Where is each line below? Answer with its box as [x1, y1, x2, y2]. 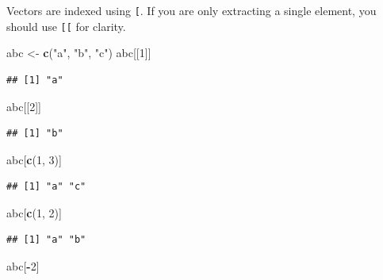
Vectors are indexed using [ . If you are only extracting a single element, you [6, 2, 377, 18]
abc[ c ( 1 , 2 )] [6, 204, 62, 221]
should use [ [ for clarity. [6, 17, 126, 34]
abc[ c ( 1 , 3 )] [6, 151, 62, 167]
